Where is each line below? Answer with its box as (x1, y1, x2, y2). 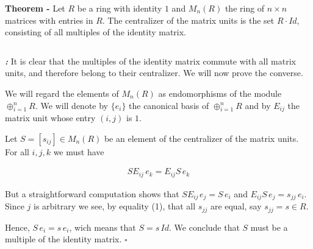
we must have (53, 145, 104, 158)
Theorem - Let (5, 2, 65, 14)
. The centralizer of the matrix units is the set (102, 13, 275, 26)
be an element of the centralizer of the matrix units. (104, 132, 299, 144)
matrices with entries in (5, 13, 93, 26)
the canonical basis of (129, 99, 209, 111)
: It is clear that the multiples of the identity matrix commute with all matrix (5, 54, 296, 67)
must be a (250, 220, 288, 233)
